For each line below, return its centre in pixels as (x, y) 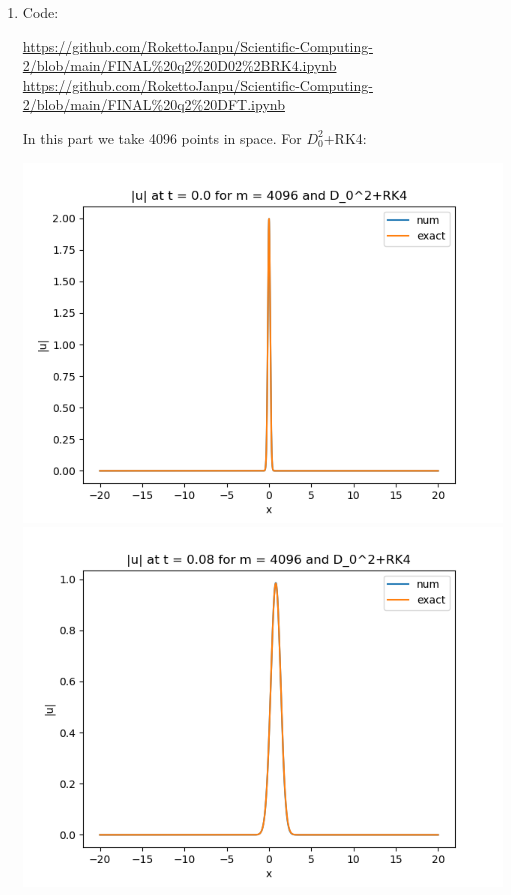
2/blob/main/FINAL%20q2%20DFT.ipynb (153, 104)
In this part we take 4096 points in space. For (162, 137)
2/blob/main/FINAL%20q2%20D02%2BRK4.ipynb (179, 65)
